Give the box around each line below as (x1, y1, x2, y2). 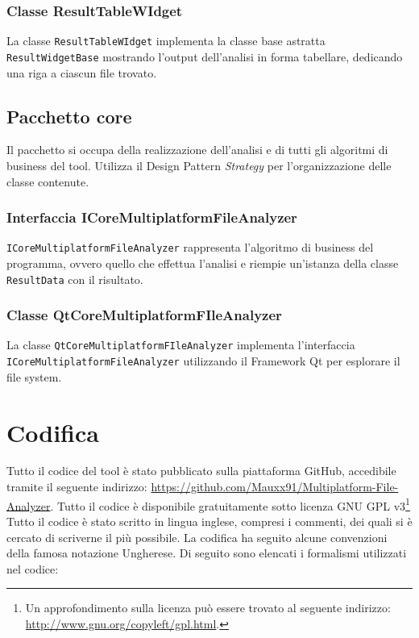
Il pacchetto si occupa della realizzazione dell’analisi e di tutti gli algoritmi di (6, 141, 388, 158)
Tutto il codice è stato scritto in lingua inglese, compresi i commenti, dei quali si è (6, 512, 413, 529)
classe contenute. (6, 173, 89, 190)
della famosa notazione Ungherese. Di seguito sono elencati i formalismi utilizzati (6, 544, 407, 561)
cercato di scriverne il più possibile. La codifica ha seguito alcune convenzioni (6, 528, 388, 545)
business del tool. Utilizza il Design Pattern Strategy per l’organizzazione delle (6, 156, 392, 173)
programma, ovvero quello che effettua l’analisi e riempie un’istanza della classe (6, 254, 399, 271)
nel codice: (6, 560, 59, 577)
